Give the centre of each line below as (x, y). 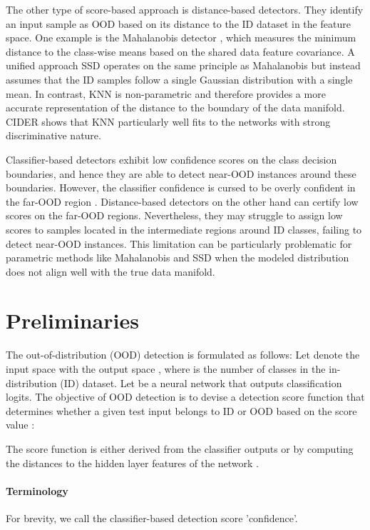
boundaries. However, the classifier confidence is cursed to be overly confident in (181, 187)
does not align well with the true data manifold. (111, 271)
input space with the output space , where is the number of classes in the (166, 369)
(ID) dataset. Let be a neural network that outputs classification (201, 382)
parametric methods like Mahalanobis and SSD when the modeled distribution (178, 257)
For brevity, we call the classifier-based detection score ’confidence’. (152, 517)
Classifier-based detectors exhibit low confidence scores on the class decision (171, 159)
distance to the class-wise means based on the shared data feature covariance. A (180, 51)
